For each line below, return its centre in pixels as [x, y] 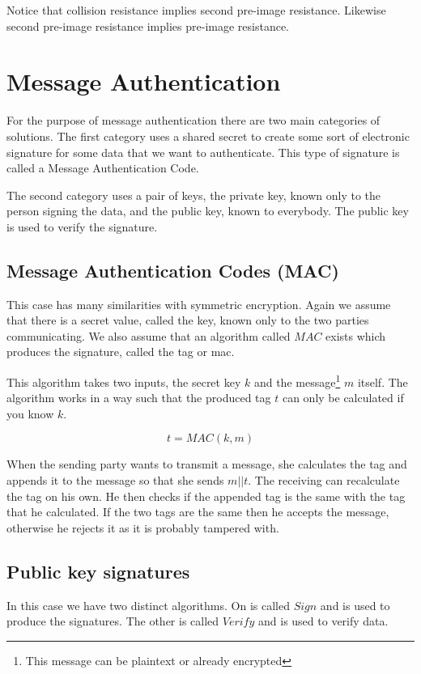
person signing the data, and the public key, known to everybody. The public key [208, 211]
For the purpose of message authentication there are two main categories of [193, 120]
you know [30, 413]
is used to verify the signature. [82, 226]
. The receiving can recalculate [324, 480]
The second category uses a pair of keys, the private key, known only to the [193, 195]
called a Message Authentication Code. [103, 168]
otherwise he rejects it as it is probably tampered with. [143, 527]
